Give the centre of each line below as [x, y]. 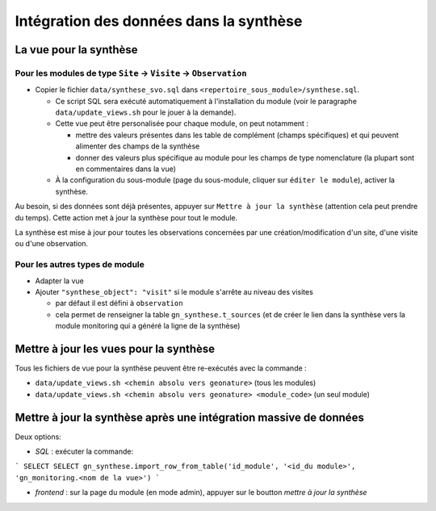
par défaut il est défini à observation [119, 304]
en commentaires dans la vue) [126, 169]
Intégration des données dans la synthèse [159, 21]
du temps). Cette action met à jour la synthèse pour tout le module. [126, 217]
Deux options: [38, 437]
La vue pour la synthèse [76, 50]
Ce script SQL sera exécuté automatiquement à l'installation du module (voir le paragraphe [206, 101]
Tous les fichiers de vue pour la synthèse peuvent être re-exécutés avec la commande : [161, 368]
